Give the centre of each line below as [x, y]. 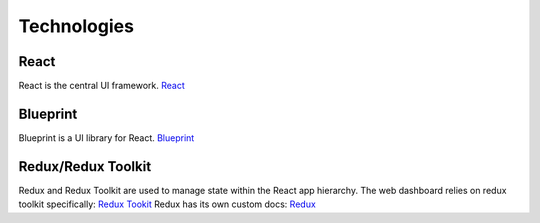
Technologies [76, 26]
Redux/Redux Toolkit [85, 166]
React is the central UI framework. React [101, 86]
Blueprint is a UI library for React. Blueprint [106, 137]
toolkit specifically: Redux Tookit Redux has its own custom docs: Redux [167, 204]
